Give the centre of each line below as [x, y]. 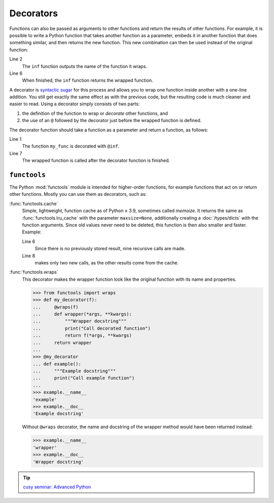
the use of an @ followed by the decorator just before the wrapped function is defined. [112, 121]
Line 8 [29, 256]
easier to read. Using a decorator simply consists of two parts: [75, 104]
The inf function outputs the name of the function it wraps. [84, 66]
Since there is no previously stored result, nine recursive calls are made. [110, 249]
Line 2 [16, 59]
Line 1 [15, 139]
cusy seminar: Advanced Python [57, 487]
